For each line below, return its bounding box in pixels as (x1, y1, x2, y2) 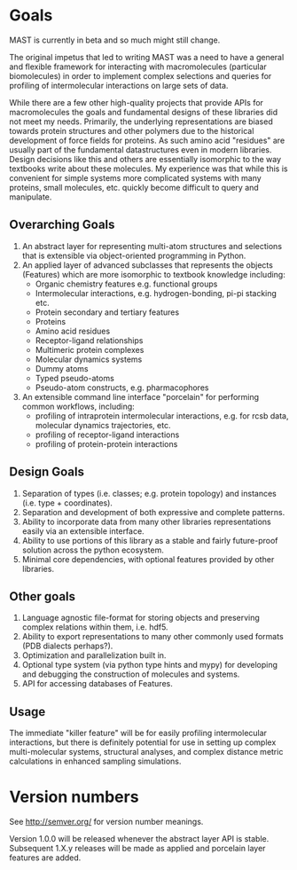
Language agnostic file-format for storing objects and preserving (21, 613, 260, 623)
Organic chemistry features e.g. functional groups (35, 278, 218, 289)
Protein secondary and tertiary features (35, 307, 180, 317)
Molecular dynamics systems (35, 354, 143, 364)
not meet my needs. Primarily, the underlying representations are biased (9, 116, 273, 127)
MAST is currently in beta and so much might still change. (9, 35, 221, 45)
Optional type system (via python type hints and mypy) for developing (21, 660, 277, 670)
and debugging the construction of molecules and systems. (21, 669, 240, 679)
